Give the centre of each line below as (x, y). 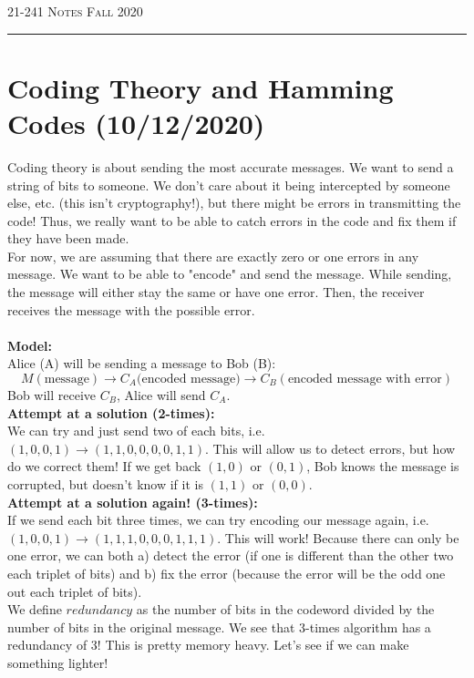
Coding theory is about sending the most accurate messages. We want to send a (231, 166)
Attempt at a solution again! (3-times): (133, 502)
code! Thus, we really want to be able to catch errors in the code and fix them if (232, 220)
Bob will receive (52, 395)
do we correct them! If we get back (104, 466)
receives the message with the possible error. (131, 309)
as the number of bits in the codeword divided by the (285, 609)
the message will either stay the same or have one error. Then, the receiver (216, 292)
